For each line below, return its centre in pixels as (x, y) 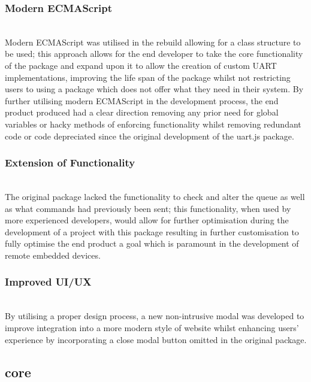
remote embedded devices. (53, 255)
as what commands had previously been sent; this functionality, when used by (148, 208)
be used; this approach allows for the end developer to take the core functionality (154, 54)
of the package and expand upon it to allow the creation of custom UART (141, 65)
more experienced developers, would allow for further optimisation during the (147, 220)
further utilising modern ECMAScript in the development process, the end (142, 100)
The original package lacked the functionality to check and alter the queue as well (155, 196)
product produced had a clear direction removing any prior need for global (142, 112)
